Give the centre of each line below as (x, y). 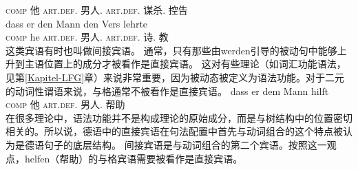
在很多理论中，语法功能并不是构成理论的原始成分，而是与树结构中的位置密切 (179, 117)
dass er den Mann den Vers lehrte (77, 23)
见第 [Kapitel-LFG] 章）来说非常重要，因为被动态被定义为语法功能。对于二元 (175, 77)
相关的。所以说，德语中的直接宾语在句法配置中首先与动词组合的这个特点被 (174, 131)
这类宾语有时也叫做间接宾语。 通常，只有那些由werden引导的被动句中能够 (171, 50)
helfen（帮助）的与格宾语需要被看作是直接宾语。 (134, 158)
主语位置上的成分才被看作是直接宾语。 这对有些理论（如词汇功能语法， (185, 64)
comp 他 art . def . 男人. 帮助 (65, 104)
